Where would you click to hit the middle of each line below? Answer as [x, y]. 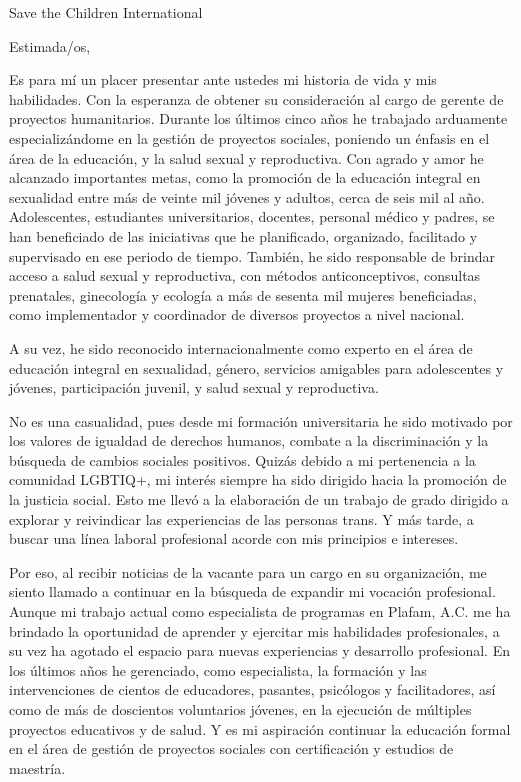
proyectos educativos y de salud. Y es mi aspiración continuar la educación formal [260, 728]
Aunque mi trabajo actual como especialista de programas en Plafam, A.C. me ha [260, 611]
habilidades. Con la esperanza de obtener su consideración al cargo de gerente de [256, 98]
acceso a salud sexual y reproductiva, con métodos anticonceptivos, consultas [245, 275]
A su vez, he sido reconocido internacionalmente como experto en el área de [241, 347]
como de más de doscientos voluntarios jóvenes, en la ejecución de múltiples [240, 709]
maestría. [37, 767]
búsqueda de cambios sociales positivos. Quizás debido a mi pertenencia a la [242, 459]
